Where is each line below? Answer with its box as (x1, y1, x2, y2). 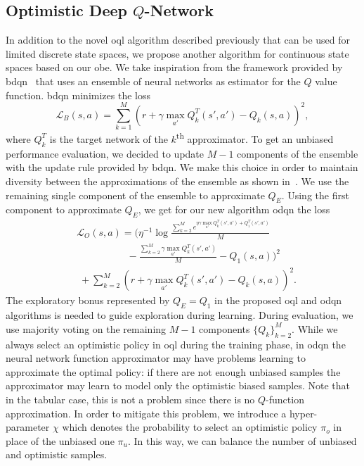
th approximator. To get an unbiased (176, 130, 334, 146)
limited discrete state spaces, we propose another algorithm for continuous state (6, 46, 349, 61)
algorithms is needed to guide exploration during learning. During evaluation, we (6, 308, 353, 322)
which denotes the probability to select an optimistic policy (62, 420, 318, 434)
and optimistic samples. (6, 447, 108, 462)
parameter (6, 420, 50, 434)
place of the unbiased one (6, 433, 115, 448)
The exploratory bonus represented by (6, 293, 170, 308)
